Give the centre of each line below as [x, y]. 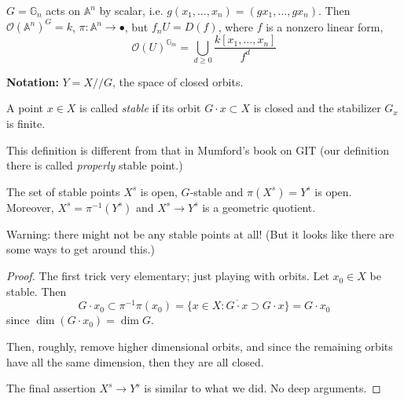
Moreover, [30, 207]
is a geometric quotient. [259, 207]
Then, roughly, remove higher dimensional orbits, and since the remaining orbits [200, 346]
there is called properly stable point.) [95, 165]
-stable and [217, 191]
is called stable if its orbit [140, 108]
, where [235, 26]
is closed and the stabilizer [317, 108]
